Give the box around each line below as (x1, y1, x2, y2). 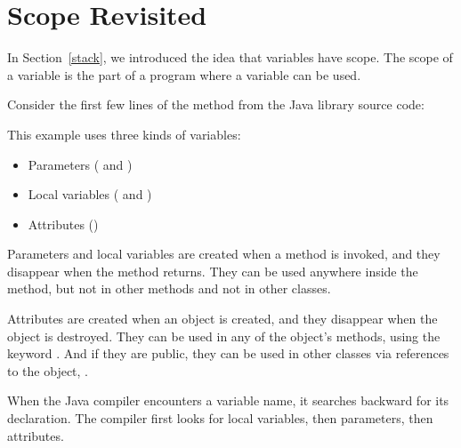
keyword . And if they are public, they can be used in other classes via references (7, 344, 449, 363)
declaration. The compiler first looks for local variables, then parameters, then (7, 409, 433, 428)
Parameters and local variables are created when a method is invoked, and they (7, 244, 441, 263)
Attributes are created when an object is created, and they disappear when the (7, 309, 438, 328)
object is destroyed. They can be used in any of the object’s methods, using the (7, 326, 441, 345)
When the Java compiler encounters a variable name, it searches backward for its (7, 391, 449, 410)
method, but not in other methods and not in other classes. (7, 279, 331, 298)
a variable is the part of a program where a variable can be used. (7, 65, 361, 84)
